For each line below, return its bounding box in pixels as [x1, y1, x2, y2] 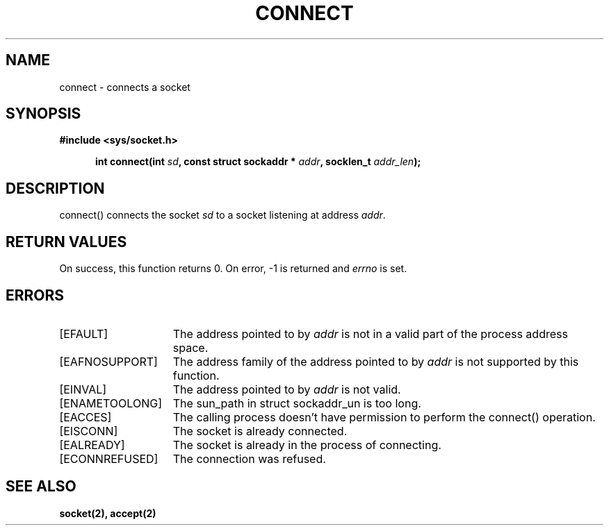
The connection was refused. [172, 451, 326, 466]
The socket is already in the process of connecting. [172, 437, 441, 452]
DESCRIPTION [6, 179, 105, 197]
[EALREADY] [59, 437, 125, 452]
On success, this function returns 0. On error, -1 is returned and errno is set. [59, 262, 407, 275]
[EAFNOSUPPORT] [59, 354, 158, 369]
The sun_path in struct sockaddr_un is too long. [172, 396, 421, 410]
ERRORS [6, 286, 65, 304]
